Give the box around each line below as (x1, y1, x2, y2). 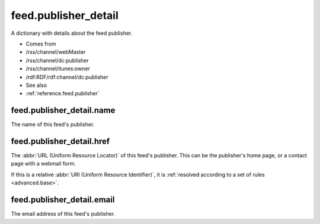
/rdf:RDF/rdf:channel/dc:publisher (25, 73, 109, 80)
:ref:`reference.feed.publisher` (25, 90, 100, 97)
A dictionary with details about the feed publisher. (11, 30, 133, 37)
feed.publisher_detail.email (11, 195, 115, 205)
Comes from (25, 40, 56, 47)
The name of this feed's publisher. (11, 121, 95, 128)
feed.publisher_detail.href (11, 137, 110, 146)
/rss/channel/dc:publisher (25, 57, 89, 64)
